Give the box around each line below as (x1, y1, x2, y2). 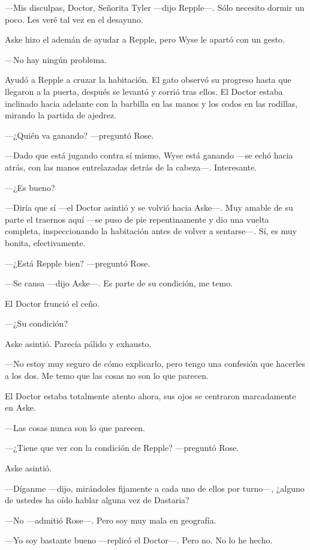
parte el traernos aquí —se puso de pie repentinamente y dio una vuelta (5, 213, 269, 225)
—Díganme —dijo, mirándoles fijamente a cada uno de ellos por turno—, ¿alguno (5, 482, 305, 494)
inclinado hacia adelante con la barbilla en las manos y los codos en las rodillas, (5, 97, 298, 109)
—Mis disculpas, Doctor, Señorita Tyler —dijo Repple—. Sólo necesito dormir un (5, 1, 305, 13)
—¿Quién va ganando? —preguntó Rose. (5, 128, 154, 141)
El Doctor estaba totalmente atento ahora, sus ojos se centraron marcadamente (5, 389, 296, 402)
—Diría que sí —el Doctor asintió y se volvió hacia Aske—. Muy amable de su (5, 201, 293, 214)
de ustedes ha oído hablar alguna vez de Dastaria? (5, 494, 189, 506)
